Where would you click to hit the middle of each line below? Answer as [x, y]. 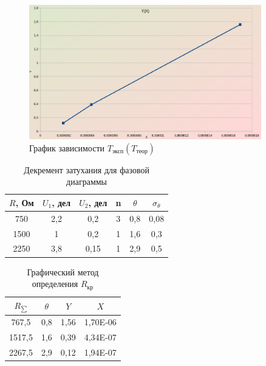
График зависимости [67, 147]
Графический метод [63, 271]
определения [55, 284]
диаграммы [87, 181]
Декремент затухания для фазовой [87, 169]
